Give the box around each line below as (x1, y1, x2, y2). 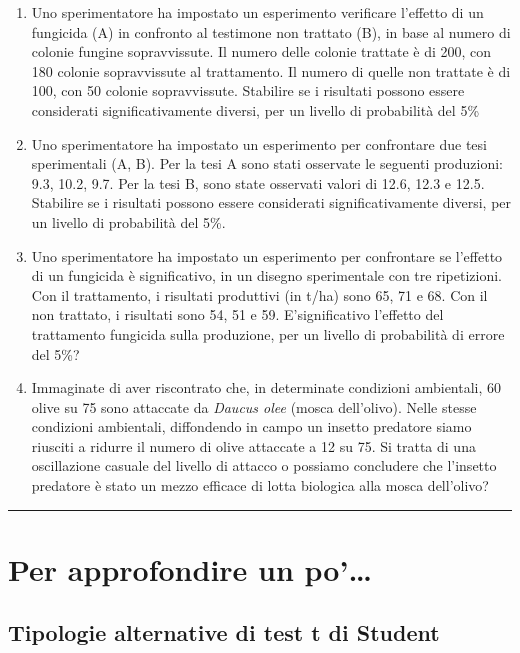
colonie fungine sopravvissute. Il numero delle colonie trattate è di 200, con (31, 41, 492, 62)
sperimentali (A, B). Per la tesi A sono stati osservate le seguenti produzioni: (31, 153, 504, 174)
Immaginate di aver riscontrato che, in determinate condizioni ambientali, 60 (31, 377, 502, 398)
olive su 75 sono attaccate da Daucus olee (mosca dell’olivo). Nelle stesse (31, 396, 477, 417)
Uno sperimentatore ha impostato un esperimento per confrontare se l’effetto (31, 245, 503, 266)
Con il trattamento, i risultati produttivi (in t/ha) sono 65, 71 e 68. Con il (31, 284, 488, 305)
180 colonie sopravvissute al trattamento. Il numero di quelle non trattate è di (31, 60, 511, 81)
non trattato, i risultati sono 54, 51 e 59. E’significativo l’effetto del (31, 304, 444, 325)
